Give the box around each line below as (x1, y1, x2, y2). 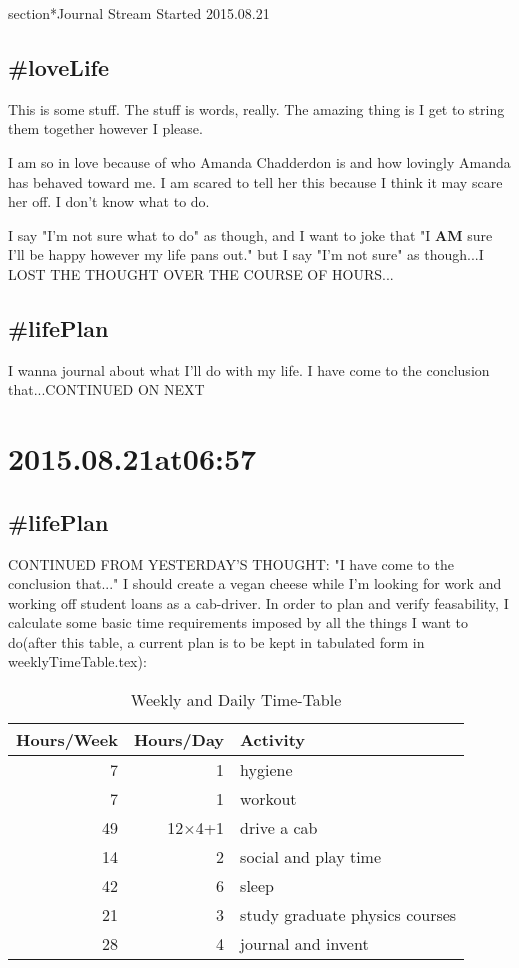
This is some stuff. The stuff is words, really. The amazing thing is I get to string (8, 98, 505, 119)
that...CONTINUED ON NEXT (8, 379, 205, 400)
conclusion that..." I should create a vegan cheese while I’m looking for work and (8, 573, 502, 594)
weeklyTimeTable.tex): (8, 651, 147, 672)
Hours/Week (16, 728, 118, 752)
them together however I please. (8, 118, 203, 139)
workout (240, 787, 297, 811)
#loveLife (8, 51, 110, 82)
